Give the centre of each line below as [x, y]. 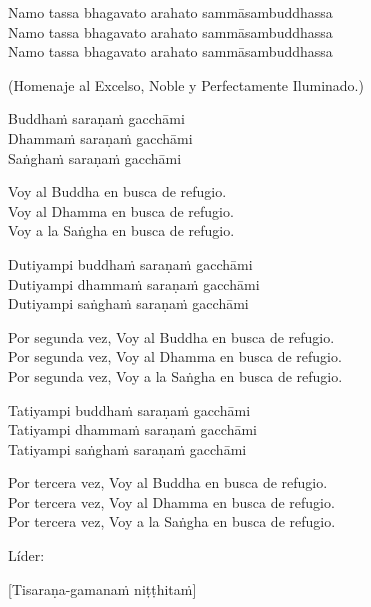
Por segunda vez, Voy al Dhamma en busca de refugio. [175, 356]
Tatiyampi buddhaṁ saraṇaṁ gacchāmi [129, 409]
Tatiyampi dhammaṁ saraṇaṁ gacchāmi [132, 429]
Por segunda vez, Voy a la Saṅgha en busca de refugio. [175, 375]
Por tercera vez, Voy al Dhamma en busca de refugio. [171, 501]
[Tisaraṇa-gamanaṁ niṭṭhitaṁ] [102, 588]
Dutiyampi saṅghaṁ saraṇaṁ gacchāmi [128, 303]
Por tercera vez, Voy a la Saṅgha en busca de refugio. [172, 521]
